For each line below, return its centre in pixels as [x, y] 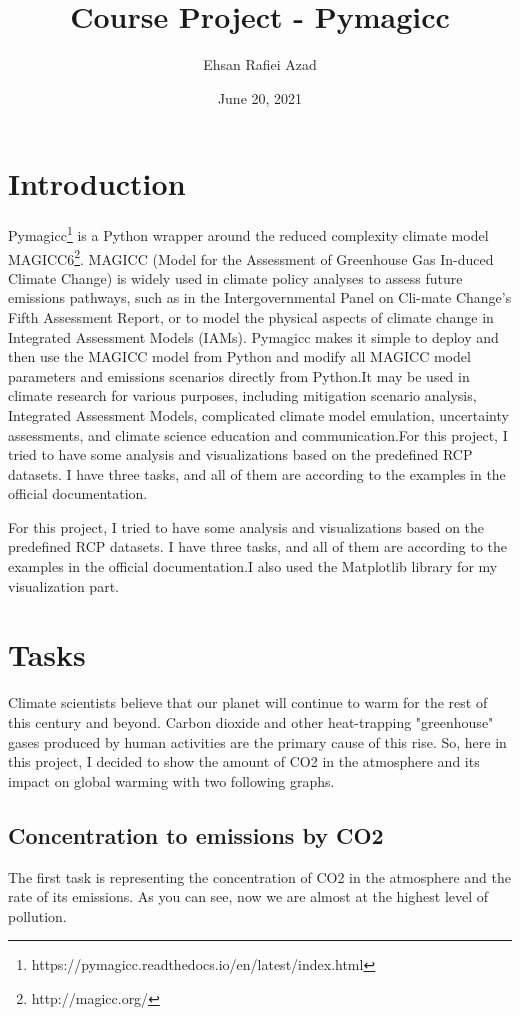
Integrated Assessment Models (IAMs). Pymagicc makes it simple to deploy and [253, 336]
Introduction [97, 183]
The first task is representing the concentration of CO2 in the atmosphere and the [260, 876]
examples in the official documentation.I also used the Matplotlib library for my [253, 566]
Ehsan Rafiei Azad [260, 64]
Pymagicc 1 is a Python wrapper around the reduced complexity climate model [248, 233]
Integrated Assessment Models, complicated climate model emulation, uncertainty [258, 414]
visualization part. [63, 585]
